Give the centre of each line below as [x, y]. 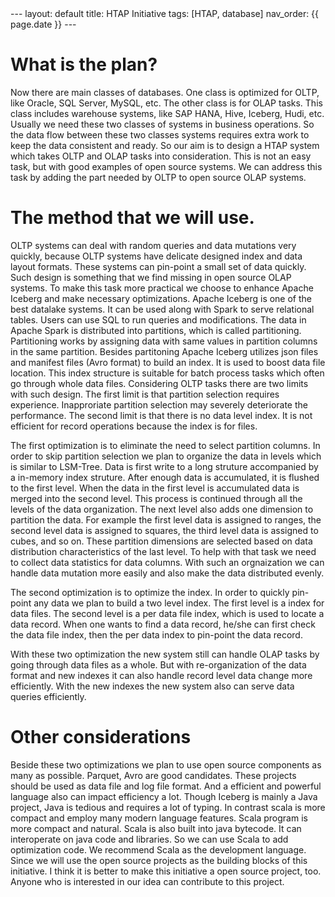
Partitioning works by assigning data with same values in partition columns [164, 341]
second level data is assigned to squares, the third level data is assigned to [164, 530]
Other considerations [101, 737]
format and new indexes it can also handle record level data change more [161, 675]
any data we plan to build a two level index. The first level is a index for [179, 603]
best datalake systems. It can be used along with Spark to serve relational [162, 309]
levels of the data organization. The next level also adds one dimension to [162, 509]
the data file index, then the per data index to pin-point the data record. [156, 634]
